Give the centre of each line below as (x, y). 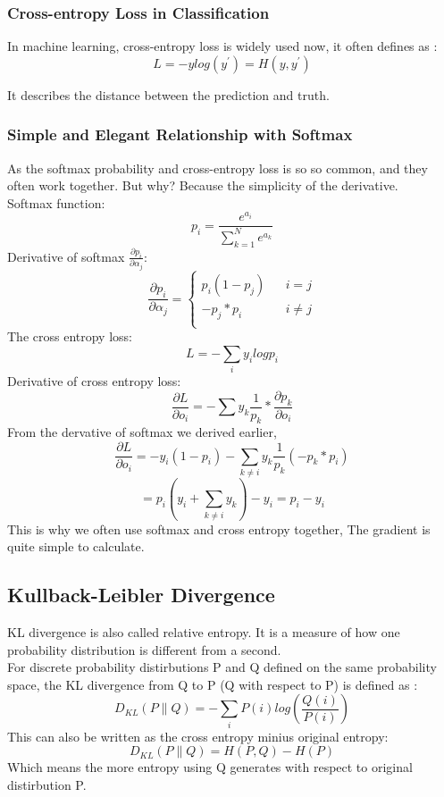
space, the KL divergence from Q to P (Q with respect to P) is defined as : (213, 684)
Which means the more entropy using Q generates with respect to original (210, 767)
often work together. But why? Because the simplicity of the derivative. (203, 185)
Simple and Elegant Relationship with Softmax (180, 134)
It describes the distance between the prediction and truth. (168, 94)
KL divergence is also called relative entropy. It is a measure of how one (204, 631)
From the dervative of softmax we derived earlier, (142, 432)
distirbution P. (47, 784)
